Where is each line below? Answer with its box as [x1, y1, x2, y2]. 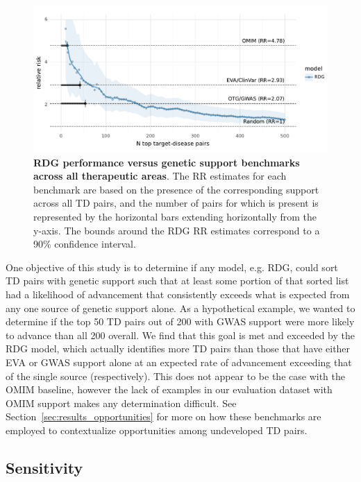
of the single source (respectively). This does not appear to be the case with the [6, 368, 345, 383]
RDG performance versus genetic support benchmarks [33, 155, 300, 169]
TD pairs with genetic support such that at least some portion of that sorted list [6, 273, 349, 288]
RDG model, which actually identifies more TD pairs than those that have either [6, 341, 351, 356]
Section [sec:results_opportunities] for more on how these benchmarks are [6, 409, 321, 424]
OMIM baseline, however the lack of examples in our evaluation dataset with [6, 382, 333, 397]
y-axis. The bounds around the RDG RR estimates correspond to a [33, 223, 320, 237]
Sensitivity [6, 456, 83, 478]
